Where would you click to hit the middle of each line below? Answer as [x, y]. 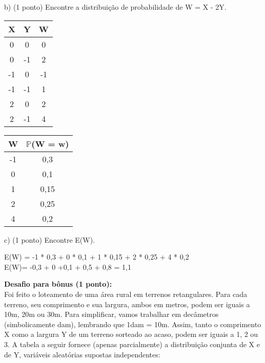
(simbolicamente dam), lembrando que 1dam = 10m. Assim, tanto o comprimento [133, 324]
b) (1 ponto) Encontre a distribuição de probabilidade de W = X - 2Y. [115, 7]
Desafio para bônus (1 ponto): [58, 284]
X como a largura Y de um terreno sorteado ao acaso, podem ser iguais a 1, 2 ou [131, 334]
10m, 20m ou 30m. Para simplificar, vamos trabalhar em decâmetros [111, 314]
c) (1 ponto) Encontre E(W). [50, 239]
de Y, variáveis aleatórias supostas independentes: [82, 354]
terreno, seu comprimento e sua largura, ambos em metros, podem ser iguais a [127, 304]
